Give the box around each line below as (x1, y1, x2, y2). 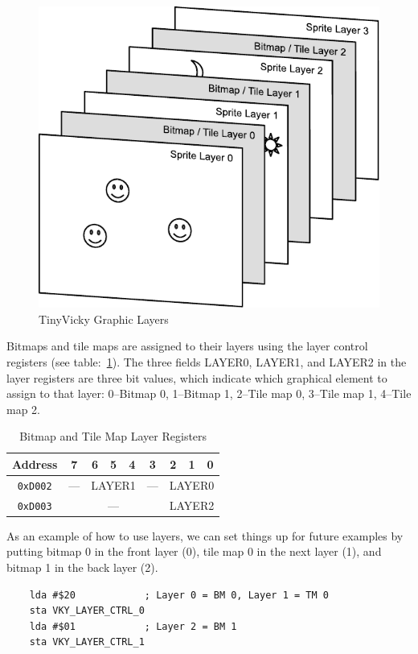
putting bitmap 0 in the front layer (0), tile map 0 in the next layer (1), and (6, 543, 382, 560)
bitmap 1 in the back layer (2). (6, 559, 158, 576)
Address (12, 455, 58, 472)
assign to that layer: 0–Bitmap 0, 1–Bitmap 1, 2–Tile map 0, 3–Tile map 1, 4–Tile (6, 385, 412, 402)
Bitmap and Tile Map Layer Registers (19, 428, 207, 445)
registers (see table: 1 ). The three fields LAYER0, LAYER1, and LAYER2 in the (6, 353, 407, 370)
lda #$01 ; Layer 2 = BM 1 (29, 620, 237, 632)
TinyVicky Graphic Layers (39, 310, 169, 327)
